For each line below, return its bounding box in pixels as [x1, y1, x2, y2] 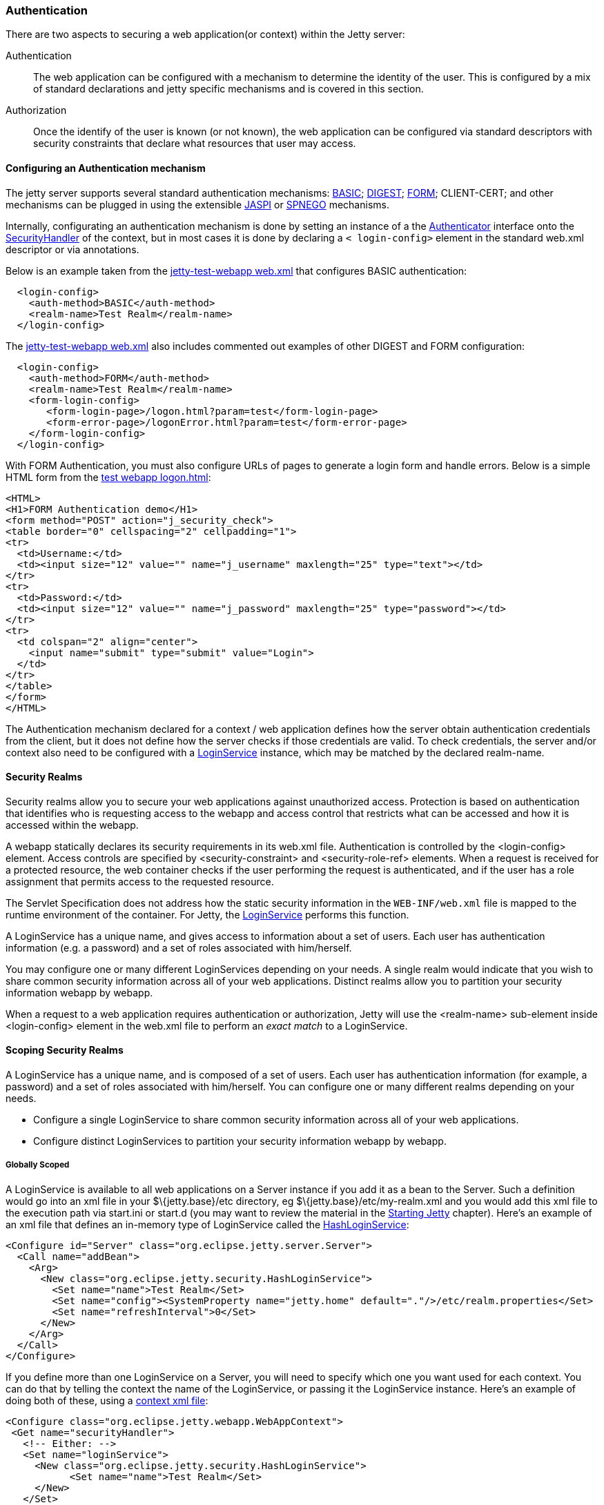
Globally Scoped [6, 1160, 70, 1170]
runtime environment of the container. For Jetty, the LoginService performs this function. [6, 908, 409, 921]
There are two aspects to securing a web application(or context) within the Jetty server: [6, 28, 405, 41]
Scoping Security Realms [6, 1044, 124, 1056]
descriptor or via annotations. [6, 243, 139, 255]
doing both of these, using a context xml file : [6, 1394, 208, 1406]
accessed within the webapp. [6, 818, 139, 831]
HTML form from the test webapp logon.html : [6, 471, 211, 483]
